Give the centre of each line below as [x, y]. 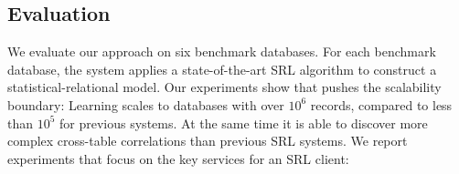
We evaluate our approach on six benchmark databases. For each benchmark [222, 51]
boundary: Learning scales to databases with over [146, 104]
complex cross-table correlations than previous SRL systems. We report [208, 141]
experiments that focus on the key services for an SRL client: [178, 158]
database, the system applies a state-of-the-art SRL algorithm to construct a [222, 69]
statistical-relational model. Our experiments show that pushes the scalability [224, 87]
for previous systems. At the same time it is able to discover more [244, 123]
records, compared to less [381, 104]
